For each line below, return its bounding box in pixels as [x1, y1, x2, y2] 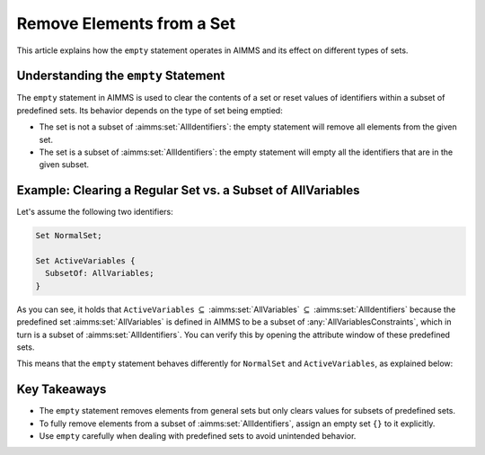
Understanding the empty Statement [16, 68, 225, 84]
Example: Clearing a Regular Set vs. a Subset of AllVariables [16, 183, 360, 198]
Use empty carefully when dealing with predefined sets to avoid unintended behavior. [39, 431, 357, 442]
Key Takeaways [16, 382, 107, 397]
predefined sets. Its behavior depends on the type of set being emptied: [16, 104, 283, 116]
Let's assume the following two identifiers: [16, 207, 174, 218]
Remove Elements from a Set [16, 13, 236, 33]
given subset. [39, 159, 90, 170]
